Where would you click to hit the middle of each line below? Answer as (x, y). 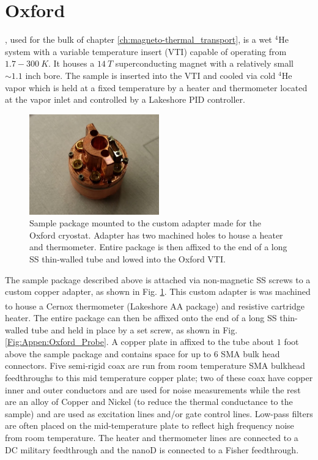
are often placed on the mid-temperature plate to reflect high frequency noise (150, 425)
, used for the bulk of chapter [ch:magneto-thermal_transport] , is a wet (139, 39)
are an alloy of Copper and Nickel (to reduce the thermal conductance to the (149, 402)
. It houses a (72, 63)
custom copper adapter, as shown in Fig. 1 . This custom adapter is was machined (158, 291)
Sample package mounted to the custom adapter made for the (145, 223)
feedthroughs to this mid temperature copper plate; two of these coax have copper (159, 378)
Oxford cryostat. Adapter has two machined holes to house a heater (156, 235)
